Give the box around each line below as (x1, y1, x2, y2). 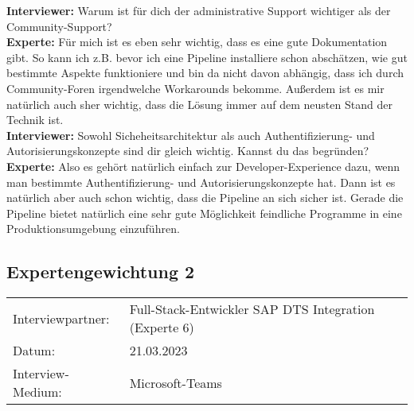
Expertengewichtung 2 (6, 259, 195, 284)
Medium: (13, 382, 62, 401)
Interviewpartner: (13, 308, 110, 328)
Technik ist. (6, 111, 64, 128)
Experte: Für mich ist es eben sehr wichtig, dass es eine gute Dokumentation (6, 33, 388, 50)
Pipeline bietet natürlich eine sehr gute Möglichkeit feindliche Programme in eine (6, 204, 402, 221)
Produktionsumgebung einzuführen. (6, 220, 180, 237)
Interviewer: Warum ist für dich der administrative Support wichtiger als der (6, 2, 391, 18)
